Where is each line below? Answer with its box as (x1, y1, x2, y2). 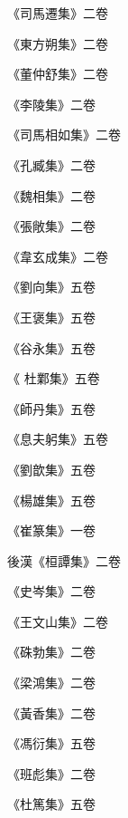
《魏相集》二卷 (7, 186, 96, 205)
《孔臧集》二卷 (7, 155, 96, 174)
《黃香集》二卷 (7, 703, 96, 722)
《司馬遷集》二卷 (7, 4, 108, 22)
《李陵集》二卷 (7, 94, 96, 113)
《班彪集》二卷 (7, 764, 96, 783)
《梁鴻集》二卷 (7, 673, 96, 692)
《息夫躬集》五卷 (7, 429, 108, 448)
